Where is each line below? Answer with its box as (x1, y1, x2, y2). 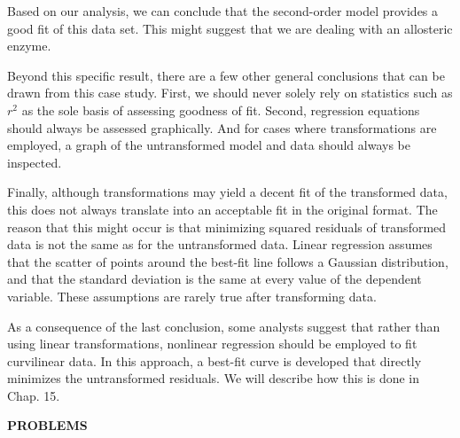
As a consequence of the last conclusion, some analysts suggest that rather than (7, 317, 441, 335)
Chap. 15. (7, 386, 60, 404)
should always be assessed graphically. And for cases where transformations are (7, 118, 437, 137)
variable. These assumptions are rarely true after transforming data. (7, 286, 377, 305)
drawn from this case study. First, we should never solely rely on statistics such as (7, 83, 453, 102)
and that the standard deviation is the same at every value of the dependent (7, 270, 422, 288)
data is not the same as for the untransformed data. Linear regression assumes (7, 235, 433, 254)
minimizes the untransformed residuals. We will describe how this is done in (7, 369, 420, 387)
